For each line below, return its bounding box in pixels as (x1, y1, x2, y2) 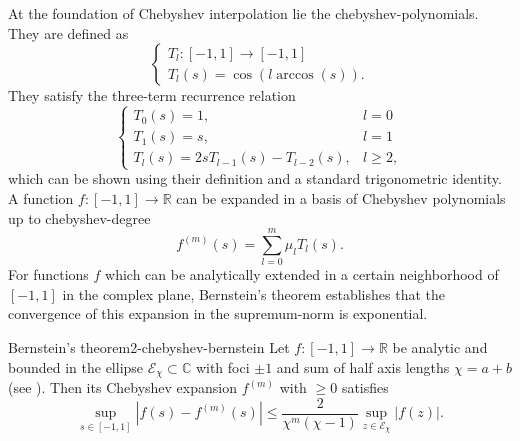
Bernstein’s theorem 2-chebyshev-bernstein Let (8, 337, 290, 358)
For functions (8, 264, 89, 285)
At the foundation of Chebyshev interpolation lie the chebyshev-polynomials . (8, 3, 479, 23)
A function (8, 187, 74, 208)
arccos (276, 67, 314, 82)
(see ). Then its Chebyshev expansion (8, 377, 237, 398)
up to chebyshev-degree (8, 207, 151, 228)
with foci (195, 356, 250, 377)
